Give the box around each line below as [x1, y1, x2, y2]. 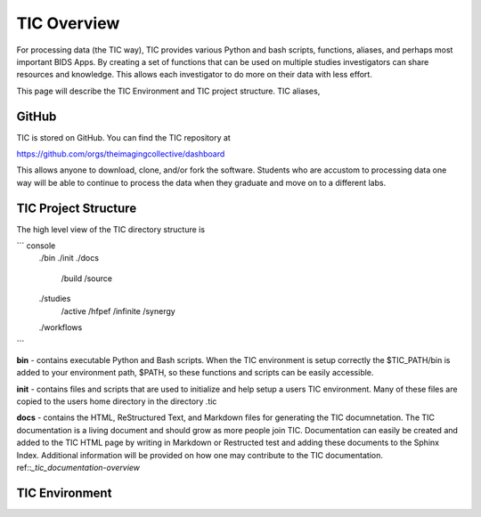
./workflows [38, 322, 83, 333]
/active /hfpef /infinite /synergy [61, 305, 175, 316]
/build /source [61, 272, 113, 284]
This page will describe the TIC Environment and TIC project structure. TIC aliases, [16, 85, 321, 96]
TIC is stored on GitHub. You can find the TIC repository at [16, 132, 231, 142]
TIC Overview [16, 13, 120, 33]
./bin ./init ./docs [38, 253, 100, 263]
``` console [16, 240, 56, 251]
